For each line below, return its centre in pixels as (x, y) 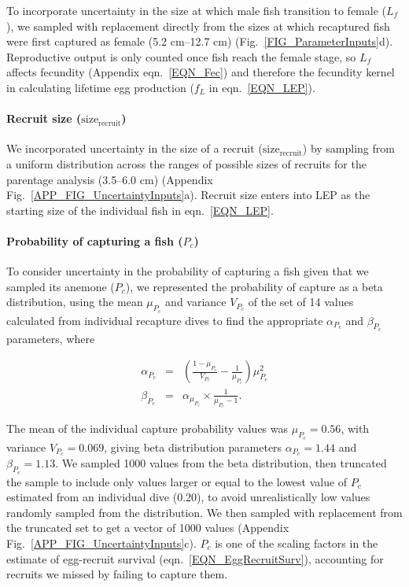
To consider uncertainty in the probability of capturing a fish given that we (188, 271)
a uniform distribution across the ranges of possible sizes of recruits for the (186, 163)
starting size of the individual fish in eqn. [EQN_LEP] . (140, 210)
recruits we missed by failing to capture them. (117, 574)
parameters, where (51, 338)
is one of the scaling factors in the (297, 543)
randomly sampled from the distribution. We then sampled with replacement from (204, 512)
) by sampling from (348, 148)
